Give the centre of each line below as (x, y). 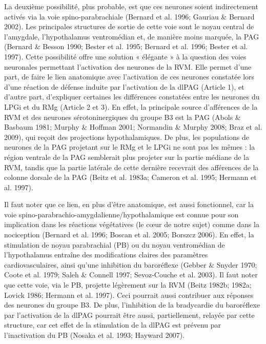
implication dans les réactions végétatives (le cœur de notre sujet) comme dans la (132, 224)
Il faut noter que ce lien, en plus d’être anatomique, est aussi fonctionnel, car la (129, 204)
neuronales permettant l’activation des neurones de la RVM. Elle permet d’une (128, 66)
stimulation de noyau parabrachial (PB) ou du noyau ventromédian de (115, 244)
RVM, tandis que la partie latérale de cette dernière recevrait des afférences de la (131, 167)
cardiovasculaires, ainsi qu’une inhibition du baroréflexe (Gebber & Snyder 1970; (131, 264)
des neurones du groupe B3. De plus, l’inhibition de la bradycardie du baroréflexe (132, 305)
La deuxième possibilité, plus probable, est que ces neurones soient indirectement (131, 6)
